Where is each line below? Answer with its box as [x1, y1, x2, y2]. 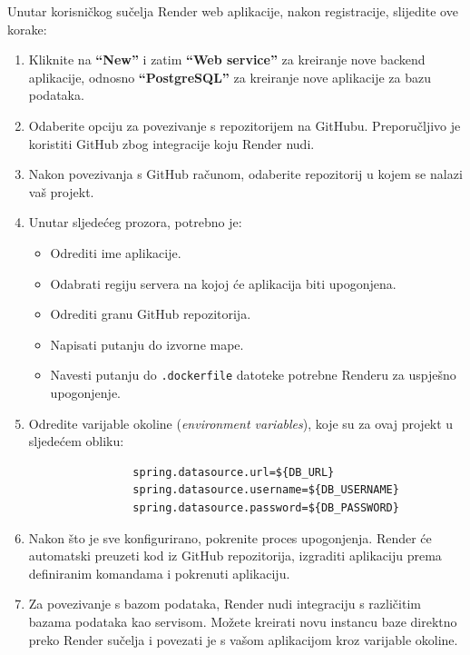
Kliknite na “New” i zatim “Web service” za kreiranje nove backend [28, 50, 426, 69]
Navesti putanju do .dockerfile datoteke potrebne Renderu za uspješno [50, 365, 456, 384]
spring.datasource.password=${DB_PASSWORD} [132, 501, 399, 514]
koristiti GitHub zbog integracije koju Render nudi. [28, 134, 315, 153]
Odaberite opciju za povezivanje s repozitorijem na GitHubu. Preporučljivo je [28, 115, 461, 134]
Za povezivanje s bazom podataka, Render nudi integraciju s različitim [28, 594, 421, 613]
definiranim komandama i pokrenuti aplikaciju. [28, 563, 290, 582]
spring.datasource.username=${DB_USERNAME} [132, 483, 399, 497]
